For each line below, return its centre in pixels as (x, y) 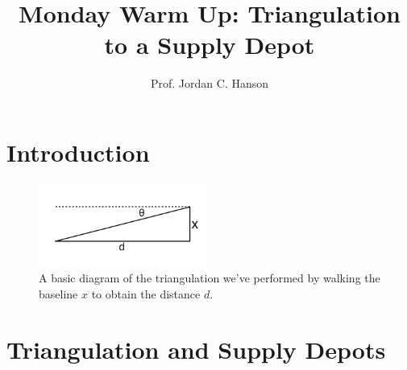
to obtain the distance (146, 293)
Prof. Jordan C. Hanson (210, 83)
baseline (58, 293)
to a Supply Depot (210, 45)
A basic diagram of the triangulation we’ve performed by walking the (210, 278)
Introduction (78, 152)
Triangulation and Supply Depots (196, 349)
